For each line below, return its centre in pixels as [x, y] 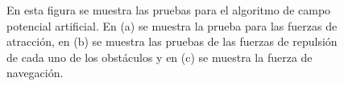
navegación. [35, 73]
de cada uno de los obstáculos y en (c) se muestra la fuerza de [160, 57]
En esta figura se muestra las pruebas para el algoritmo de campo [169, 10]
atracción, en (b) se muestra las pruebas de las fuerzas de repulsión [172, 41]
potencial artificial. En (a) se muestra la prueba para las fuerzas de [172, 25]
